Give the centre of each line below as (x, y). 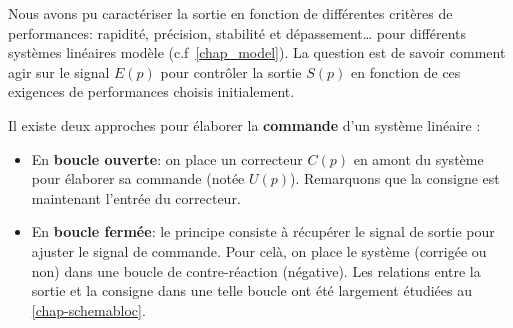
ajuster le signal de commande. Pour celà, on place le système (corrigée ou (259, 250)
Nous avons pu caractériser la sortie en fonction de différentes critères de (230, 13)
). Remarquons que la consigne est (395, 178)
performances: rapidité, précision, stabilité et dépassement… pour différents (237, 32)
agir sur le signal (59, 71)
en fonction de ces (406, 71)
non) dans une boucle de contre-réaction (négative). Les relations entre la (256, 270)
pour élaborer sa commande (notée (138, 178)
